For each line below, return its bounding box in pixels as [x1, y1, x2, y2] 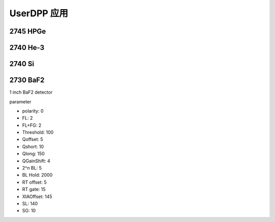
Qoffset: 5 [22, 136, 43, 143]
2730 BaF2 [9, 76, 45, 85]
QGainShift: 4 [22, 158, 50, 164]
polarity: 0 [22, 107, 44, 114]
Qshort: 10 [22, 143, 44, 150]
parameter [9, 98, 32, 104]
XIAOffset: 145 [22, 193, 52, 200]
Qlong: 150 [22, 151, 45, 157]
